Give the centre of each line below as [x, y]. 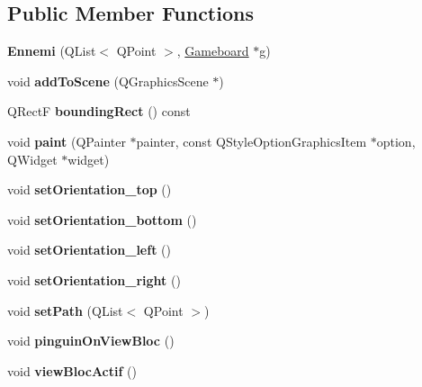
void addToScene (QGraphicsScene [108, 81]
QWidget [32, 159]
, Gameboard [213, 51]
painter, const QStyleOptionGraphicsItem [251, 141]
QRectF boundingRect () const [99, 111]
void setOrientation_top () [90, 189]
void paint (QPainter [67, 141]
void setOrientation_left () [89, 250]
